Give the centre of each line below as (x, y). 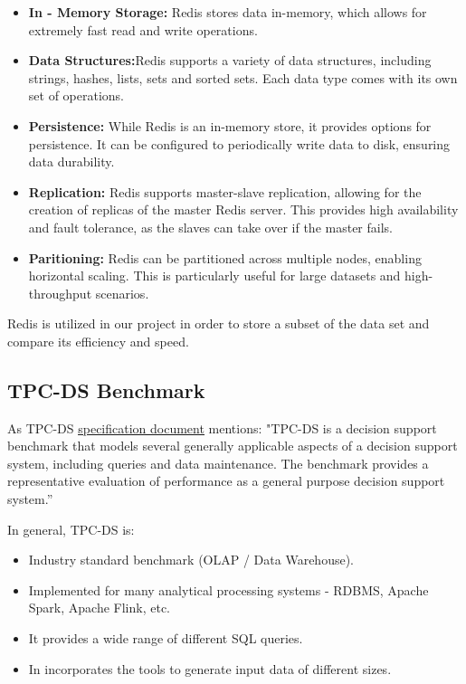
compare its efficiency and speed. (98, 341)
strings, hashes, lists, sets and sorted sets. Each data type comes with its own (243, 77)
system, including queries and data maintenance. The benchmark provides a (218, 463)
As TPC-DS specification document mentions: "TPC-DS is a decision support (222, 427)
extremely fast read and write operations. (143, 29)
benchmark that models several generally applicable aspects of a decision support (233, 446)
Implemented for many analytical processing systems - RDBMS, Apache (228, 589)
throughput (60, 293)
